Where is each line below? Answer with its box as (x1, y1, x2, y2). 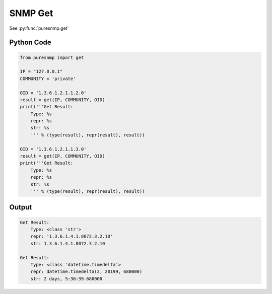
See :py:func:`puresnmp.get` (9, 25, 69, 31)
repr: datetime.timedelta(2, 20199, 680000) (30, 269, 143, 274)
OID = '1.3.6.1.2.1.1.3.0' (20, 146, 87, 152)
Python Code (9, 38, 51, 47)
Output (9, 203, 32, 211)
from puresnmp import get (20, 54, 84, 60)
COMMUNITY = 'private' (20, 76, 76, 82)
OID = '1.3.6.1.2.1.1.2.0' (20, 90, 87, 96)
